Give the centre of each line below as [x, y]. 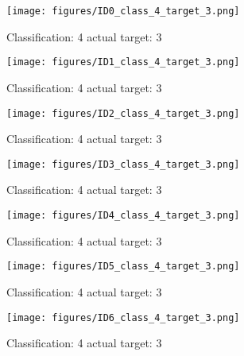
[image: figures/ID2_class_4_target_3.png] [123, 113]
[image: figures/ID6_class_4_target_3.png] [123, 317]
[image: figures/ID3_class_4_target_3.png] [123, 164]
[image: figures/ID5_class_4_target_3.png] [123, 267]
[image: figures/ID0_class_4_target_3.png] [123, 11]
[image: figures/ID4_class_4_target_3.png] [123, 215]
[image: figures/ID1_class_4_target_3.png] [123, 62]
